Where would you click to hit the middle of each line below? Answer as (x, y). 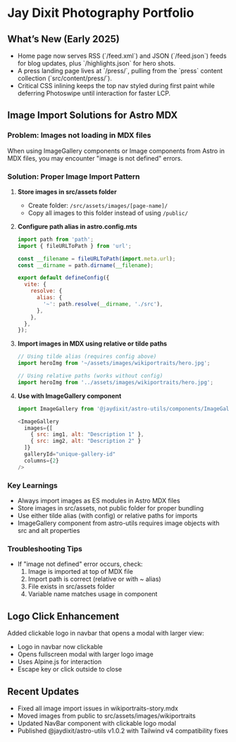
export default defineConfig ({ (63, 278)
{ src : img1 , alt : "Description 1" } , (87, 434)
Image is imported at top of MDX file (81, 572)
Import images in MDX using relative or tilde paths (92, 344)
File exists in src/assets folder (71, 586)
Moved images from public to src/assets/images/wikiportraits (106, 715)
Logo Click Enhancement (63, 616)
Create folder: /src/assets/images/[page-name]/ (98, 205)
